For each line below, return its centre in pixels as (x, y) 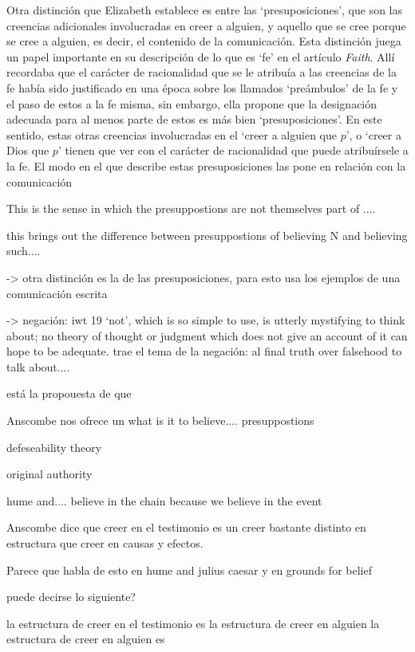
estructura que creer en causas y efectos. (105, 543)
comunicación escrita (57, 293)
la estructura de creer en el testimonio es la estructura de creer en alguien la (193, 623)
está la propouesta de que (69, 393)
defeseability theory (54, 447)
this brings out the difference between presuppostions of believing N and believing (207, 235)
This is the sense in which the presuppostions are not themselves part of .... (191, 208)
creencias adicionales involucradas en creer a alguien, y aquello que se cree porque (206, 25)
